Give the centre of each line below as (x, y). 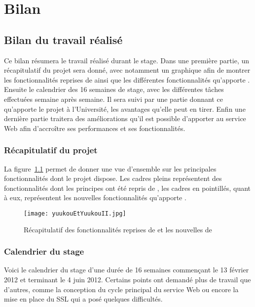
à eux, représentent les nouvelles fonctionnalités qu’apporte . (95, 197)
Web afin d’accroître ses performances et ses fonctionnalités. (95, 128)
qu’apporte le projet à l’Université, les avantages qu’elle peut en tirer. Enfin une (125, 109)
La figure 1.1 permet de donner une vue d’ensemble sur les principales (110, 168)
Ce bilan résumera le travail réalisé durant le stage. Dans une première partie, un (127, 60)
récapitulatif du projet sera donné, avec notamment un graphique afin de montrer (127, 70)
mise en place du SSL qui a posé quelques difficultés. (83, 299)
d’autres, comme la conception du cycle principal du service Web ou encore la (121, 289)
